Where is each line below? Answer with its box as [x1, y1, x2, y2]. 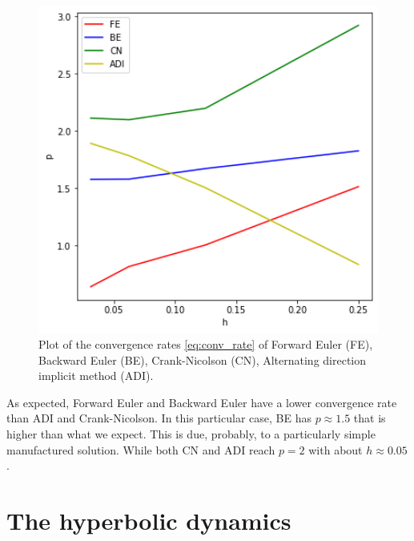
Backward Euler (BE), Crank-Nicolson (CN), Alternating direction [38, 351, 367, 368]
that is [353, 410, 386, 426]
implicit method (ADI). [38, 367, 154, 384]
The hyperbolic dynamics [6, 504, 291, 537]
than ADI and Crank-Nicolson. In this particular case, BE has [6, 410, 312, 426]
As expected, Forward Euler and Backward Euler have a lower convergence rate [6, 394, 397, 410]
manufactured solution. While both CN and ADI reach [6, 441, 275, 458]
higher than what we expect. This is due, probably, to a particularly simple [6, 426, 376, 442]
